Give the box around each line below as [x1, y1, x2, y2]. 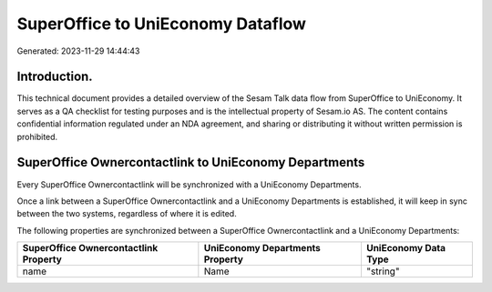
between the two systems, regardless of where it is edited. [16, 208, 237, 219]
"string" [365, 265, 400, 277]
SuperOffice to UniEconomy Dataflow [16, 14, 307, 34]
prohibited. [16, 131, 58, 142]
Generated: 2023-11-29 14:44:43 [16, 45, 140, 56]
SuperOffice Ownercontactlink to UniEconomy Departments [16, 155, 365, 170]
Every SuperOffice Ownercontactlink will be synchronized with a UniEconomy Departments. [16, 178, 362, 190]
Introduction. [16, 69, 93, 85]
